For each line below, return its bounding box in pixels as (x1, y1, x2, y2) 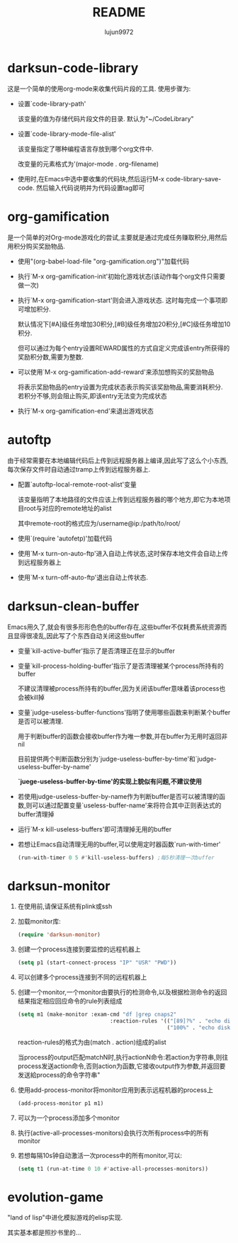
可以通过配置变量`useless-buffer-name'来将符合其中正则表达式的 (31, 801, 222, 810)
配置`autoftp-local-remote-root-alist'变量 (17, 479, 137, 489)
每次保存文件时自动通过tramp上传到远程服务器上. (7, 465, 151, 473)
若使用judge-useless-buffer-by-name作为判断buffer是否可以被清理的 (17, 792, 220, 800)
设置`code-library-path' (17, 99, 86, 108)
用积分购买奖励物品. (7, 242, 66, 250)
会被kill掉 (17, 693, 45, 701)
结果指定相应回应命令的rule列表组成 (17, 997, 123, 1006)
